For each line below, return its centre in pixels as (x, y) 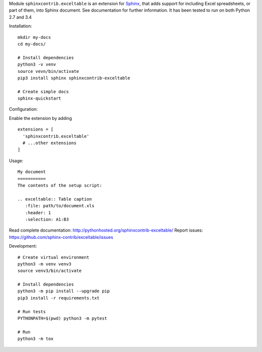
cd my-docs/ (32, 44)
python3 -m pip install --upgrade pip (64, 291)
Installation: (21, 26)
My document (32, 172)
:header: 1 (38, 213)
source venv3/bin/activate (50, 271)
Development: (23, 246)
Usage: (16, 161)
